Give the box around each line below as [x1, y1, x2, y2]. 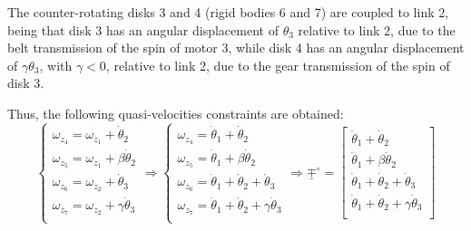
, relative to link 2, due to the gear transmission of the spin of [105, 55, 450, 74]
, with [39, 55, 73, 74]
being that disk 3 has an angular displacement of [7, 20, 279, 39]
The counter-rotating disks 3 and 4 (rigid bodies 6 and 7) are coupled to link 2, [7, 3, 449, 21]
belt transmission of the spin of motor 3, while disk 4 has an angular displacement [7, 38, 465, 57]
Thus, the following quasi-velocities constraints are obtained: [7, 103, 344, 122]
